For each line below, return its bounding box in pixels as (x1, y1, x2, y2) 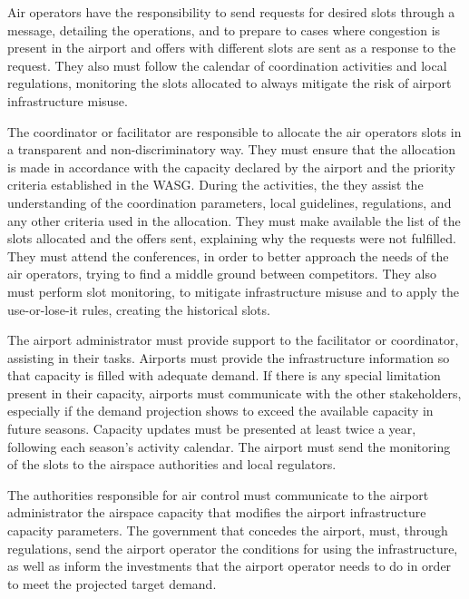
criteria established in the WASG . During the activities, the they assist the (7, 175, 424, 194)
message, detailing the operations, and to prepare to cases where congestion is (7, 20, 441, 39)
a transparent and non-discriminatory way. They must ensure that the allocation (7, 140, 456, 159)
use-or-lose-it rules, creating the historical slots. (7, 299, 270, 319)
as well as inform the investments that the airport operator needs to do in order (7, 556, 452, 575)
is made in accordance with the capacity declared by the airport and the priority (7, 157, 455, 176)
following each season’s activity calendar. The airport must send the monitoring (7, 437, 451, 456)
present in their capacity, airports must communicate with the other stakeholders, (7, 383, 462, 402)
